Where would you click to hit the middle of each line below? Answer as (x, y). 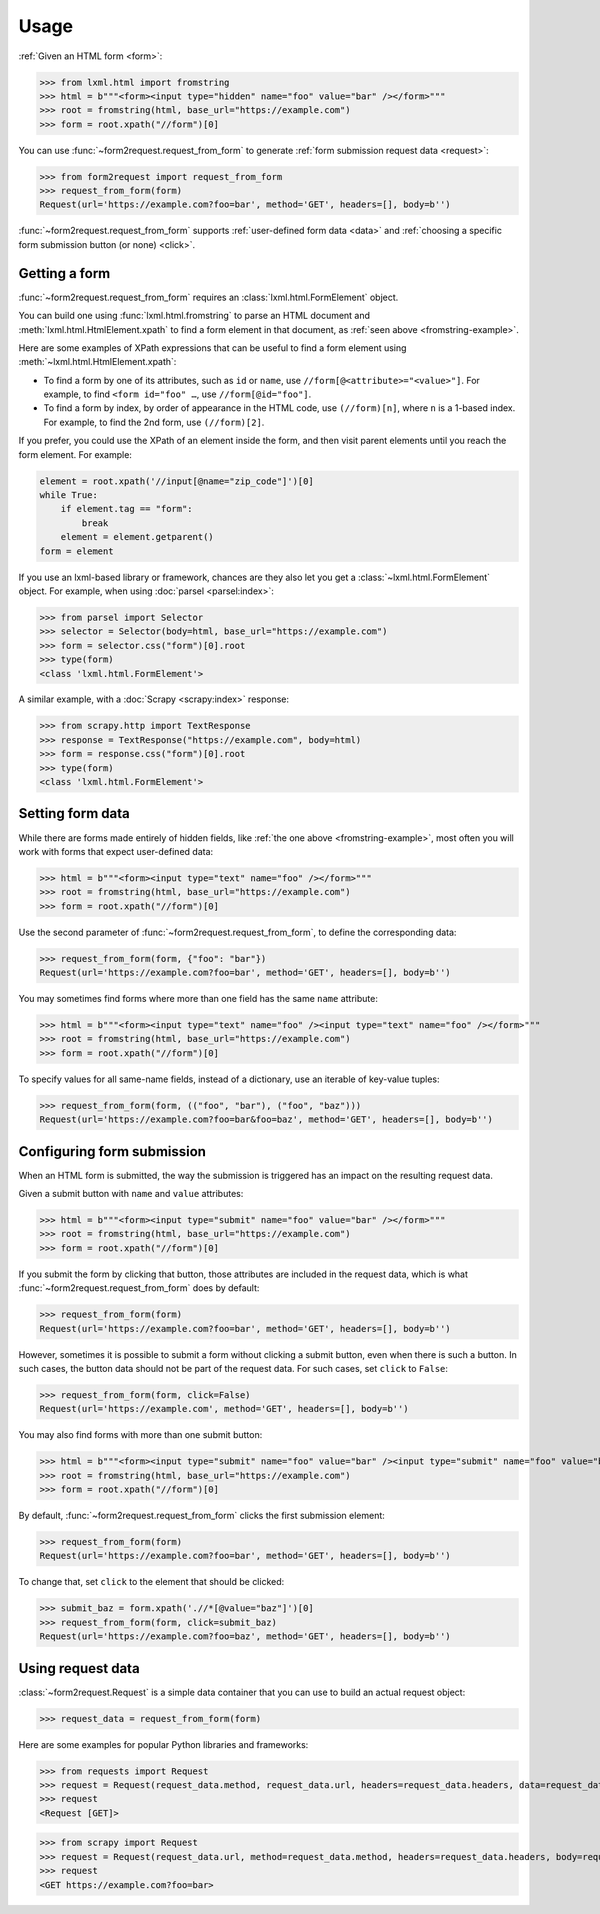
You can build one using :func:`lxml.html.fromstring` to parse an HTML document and (194, 316)
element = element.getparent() (137, 537)
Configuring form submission (112, 1151)
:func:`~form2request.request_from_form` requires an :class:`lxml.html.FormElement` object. (208, 297)
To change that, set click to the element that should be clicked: (151, 1582)
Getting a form (64, 273)
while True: (69, 495)
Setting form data (74, 813)
